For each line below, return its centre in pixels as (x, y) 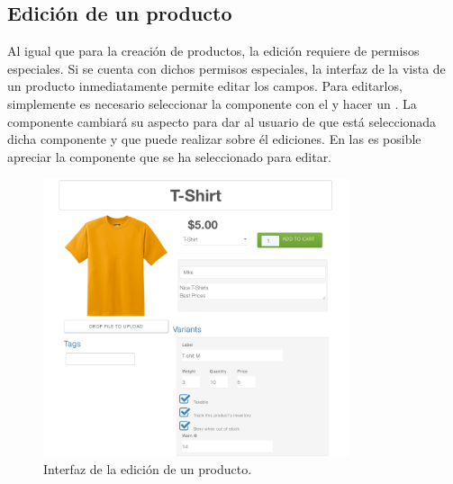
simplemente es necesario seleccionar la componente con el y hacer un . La (212, 103)
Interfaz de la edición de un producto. (148, 468)
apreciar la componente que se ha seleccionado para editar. (170, 156)
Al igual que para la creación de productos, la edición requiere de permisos (213, 51)
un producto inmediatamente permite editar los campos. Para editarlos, (205, 86)
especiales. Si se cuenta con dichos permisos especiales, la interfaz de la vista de (226, 68)
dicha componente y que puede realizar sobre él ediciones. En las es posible (214, 139)
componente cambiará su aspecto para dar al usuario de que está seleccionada (222, 121)
